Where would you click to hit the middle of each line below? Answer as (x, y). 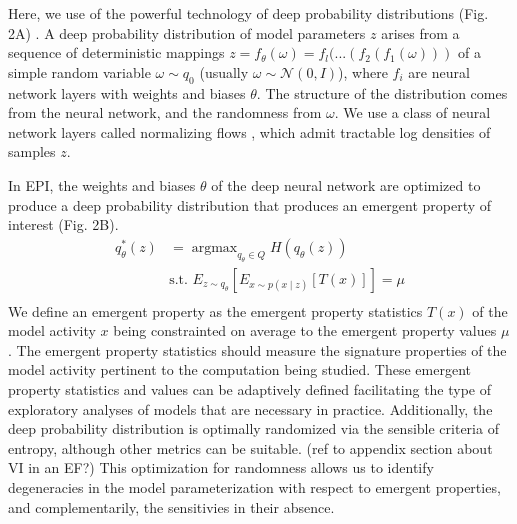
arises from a (420, 32)
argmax (214, 247)
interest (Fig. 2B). (63, 224)
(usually (224, 71)
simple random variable (79, 71)
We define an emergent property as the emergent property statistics (215, 310)
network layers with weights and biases (127, 92)
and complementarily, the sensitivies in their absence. (171, 506)
